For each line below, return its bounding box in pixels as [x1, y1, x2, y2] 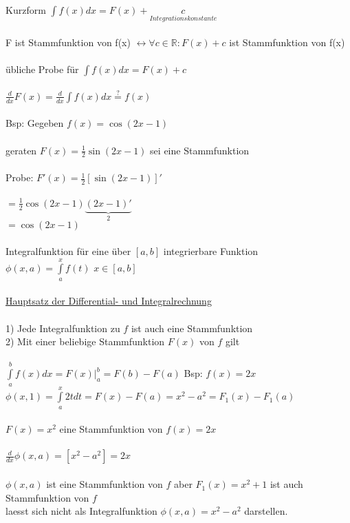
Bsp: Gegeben [6, 116, 64, 130]
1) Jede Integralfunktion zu [6, 320, 120, 335]
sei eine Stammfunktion [150, 143, 250, 157]
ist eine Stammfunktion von [46, 477, 163, 491]
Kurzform [6, 3, 46, 17]
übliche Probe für [6, 62, 79, 76]
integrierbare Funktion [163, 243, 259, 258]
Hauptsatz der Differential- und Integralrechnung [6, 294, 212, 308]
